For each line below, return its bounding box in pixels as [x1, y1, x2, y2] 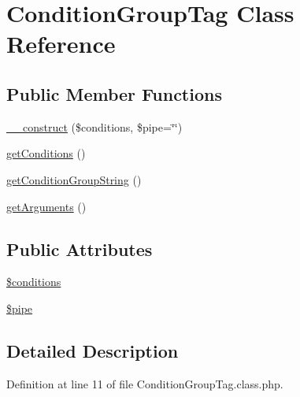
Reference [6, 28, 116, 60]
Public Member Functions [6, 81, 222, 106]
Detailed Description [6, 338, 179, 362]
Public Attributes [6, 236, 153, 261]
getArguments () [6, 198, 87, 214]
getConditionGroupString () [6, 171, 142, 187]
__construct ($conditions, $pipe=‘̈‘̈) [6, 118, 183, 135]
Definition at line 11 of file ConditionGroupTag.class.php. [6, 375, 283, 391]
